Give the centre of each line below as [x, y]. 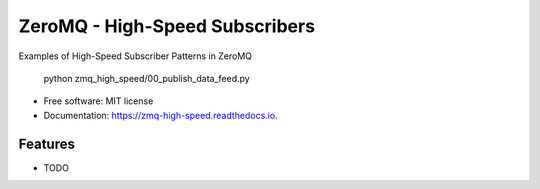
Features [46, 143]
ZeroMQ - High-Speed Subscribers [166, 26]
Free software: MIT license [98, 101]
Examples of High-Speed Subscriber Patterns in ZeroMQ [135, 56]
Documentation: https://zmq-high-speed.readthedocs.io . [161, 115]
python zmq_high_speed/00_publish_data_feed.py [146, 78]
